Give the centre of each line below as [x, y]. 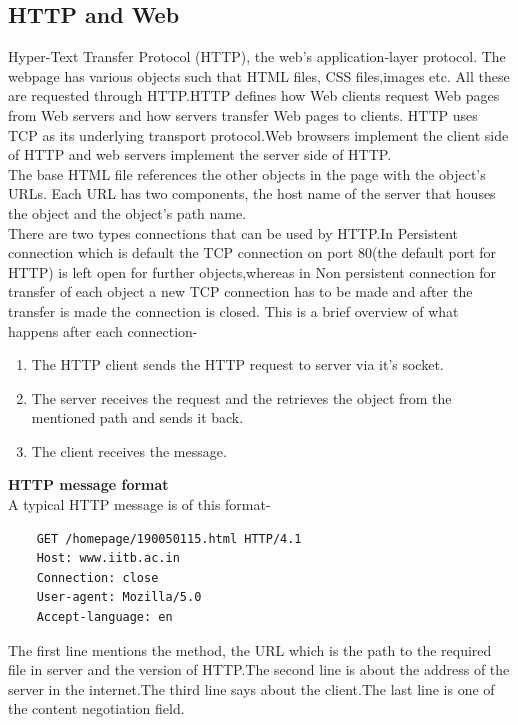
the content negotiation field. [96, 708]
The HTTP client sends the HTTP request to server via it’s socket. [237, 364]
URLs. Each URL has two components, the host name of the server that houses [252, 193]
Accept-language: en [104, 617]
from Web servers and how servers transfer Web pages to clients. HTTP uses [243, 114]
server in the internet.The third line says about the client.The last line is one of [251, 688]
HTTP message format [88, 484]
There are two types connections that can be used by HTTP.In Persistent [233, 232]
